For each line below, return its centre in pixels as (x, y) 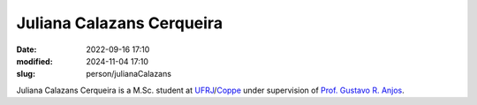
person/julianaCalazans (129, 74)
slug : (26, 74)
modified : (34, 61)
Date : (26, 49)
